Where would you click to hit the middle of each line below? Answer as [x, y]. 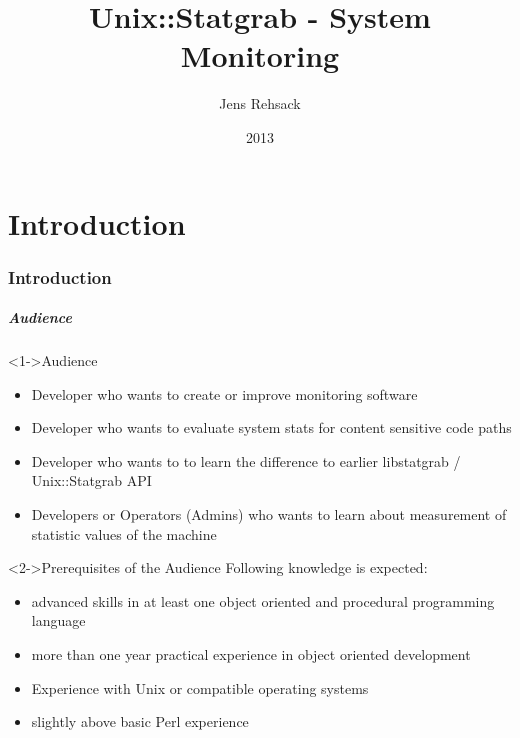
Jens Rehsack [260, 103]
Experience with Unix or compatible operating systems [200, 687]
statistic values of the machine [124, 533]
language [58, 620]
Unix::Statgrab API [91, 480]
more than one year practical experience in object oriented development [251, 654]
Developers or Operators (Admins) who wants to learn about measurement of [269, 514]
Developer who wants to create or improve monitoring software [224, 393]
